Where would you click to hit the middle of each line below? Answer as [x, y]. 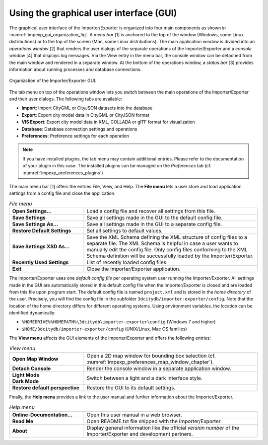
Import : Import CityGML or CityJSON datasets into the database [87, 108]
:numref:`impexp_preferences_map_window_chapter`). [150, 362]
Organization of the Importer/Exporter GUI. [53, 81]
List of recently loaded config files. [127, 262]
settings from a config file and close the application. [63, 193]
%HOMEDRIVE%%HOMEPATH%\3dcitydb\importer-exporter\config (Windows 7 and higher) [119, 322]
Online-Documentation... [42, 415]
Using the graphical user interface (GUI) [93, 13]
